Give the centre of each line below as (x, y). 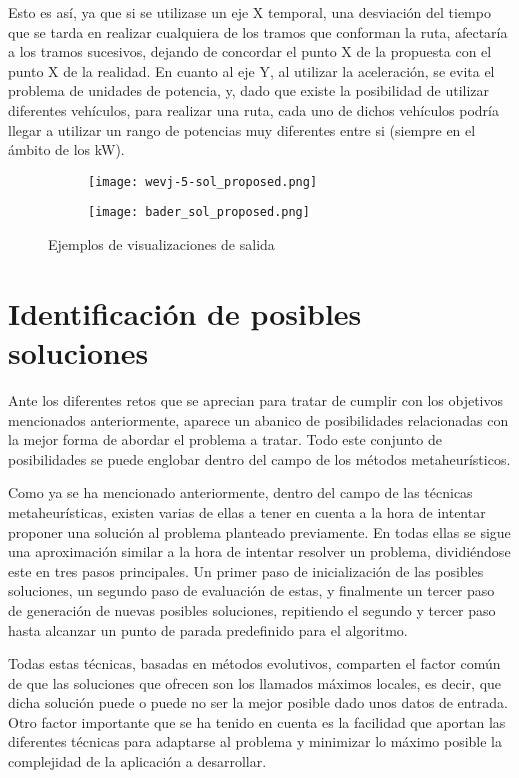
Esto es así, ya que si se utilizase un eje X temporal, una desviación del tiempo (249, 12)
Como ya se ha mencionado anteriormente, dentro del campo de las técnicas (240, 492)
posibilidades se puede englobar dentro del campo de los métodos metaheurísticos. (259, 458)
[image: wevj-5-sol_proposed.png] (203, 181)
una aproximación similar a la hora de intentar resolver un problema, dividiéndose (259, 551)
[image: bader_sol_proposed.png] (199, 212)
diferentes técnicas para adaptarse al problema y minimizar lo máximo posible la (255, 741)
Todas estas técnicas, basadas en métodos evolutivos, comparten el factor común (254, 663)
